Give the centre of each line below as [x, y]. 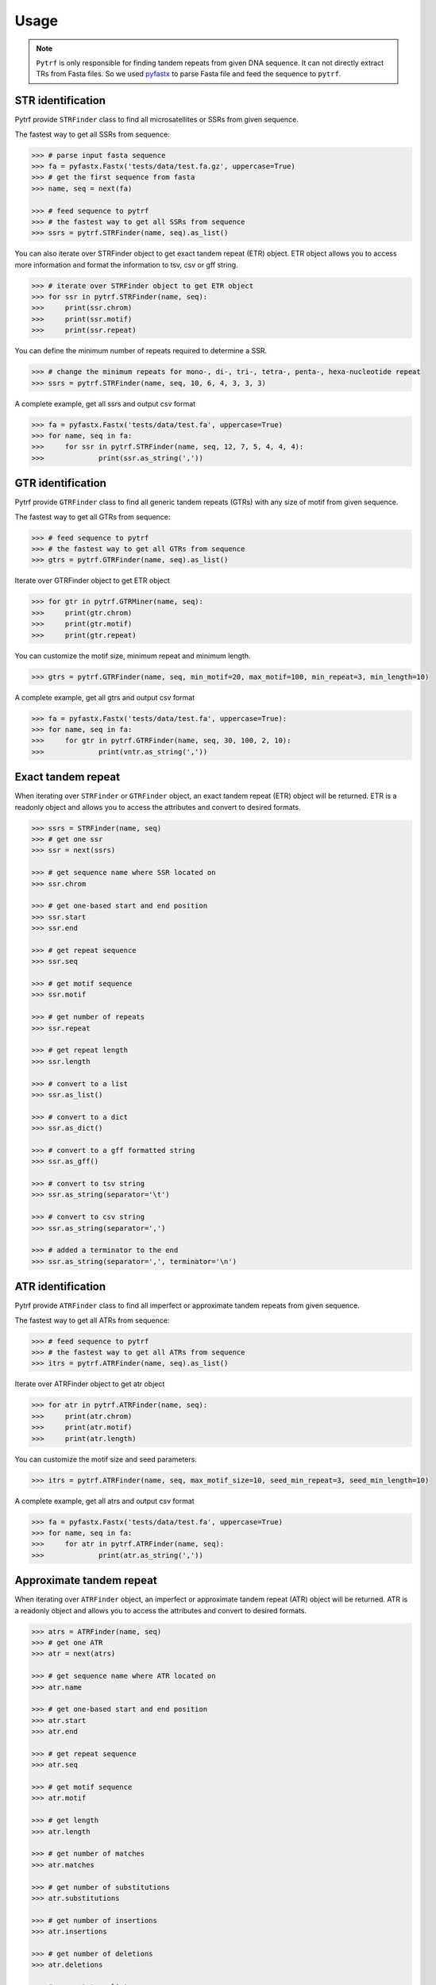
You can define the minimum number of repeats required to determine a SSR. [141, 351]
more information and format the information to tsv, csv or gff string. [126, 264]
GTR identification [61, 483]
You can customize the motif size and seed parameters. [106, 1459]
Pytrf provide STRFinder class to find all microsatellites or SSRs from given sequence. [157, 120]
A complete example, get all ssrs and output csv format [105, 403]
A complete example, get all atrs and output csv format [104, 1501]
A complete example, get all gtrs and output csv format [105, 697]
